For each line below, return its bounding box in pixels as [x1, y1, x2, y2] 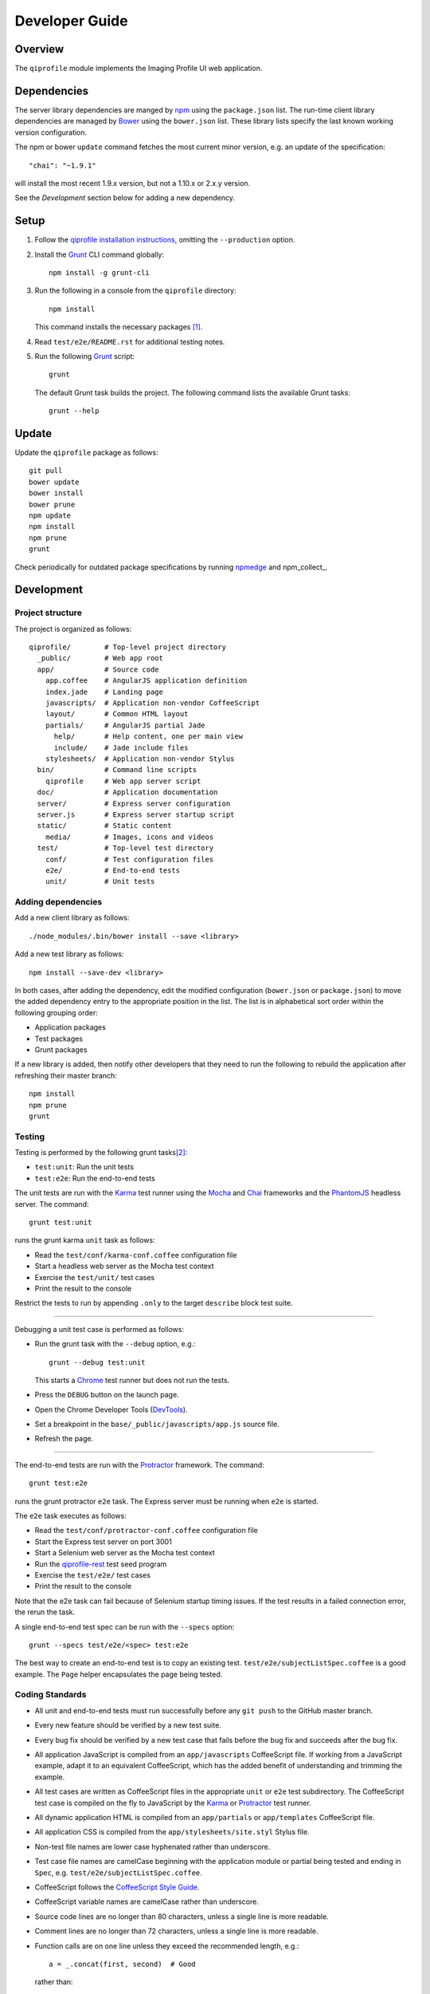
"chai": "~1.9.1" [29, 160, 96, 170]
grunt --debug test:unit [49, 1358, 146, 1367]
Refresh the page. [34, 1434, 94, 1444]
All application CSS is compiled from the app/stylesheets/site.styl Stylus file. [34, 1827, 310, 1837]
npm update [29, 510, 72, 520]
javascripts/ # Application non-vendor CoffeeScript [45, 699, 260, 707]
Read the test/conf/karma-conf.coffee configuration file [34, 1250, 237, 1259]
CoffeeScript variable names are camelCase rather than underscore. [34, 1897, 259, 1906]
